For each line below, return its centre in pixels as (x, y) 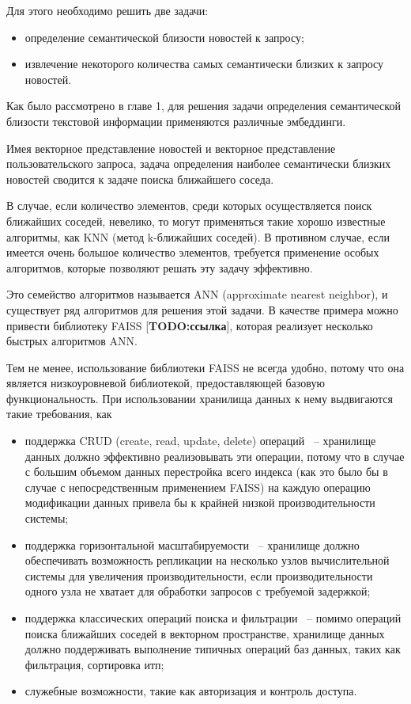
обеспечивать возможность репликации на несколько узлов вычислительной (207, 560)
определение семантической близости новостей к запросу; (164, 37)
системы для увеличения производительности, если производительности (199, 575)
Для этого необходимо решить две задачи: (107, 10)
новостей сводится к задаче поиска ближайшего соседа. (140, 179)
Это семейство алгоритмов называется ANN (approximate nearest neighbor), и (197, 294)
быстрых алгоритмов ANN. (72, 341)
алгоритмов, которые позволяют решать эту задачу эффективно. (160, 267)
